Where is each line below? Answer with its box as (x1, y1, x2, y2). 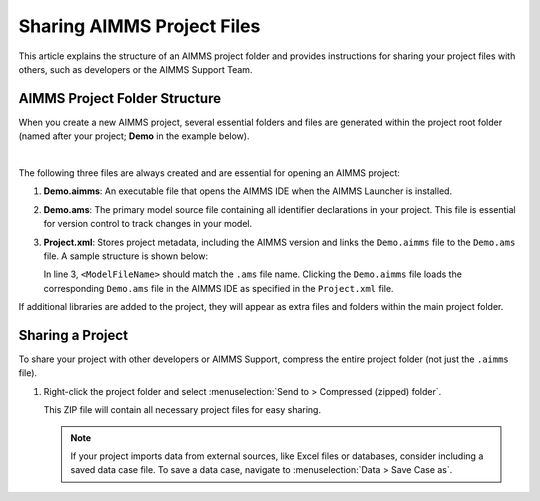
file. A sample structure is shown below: (43, 250, 209, 262)
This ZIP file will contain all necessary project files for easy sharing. (43, 404, 322, 416)
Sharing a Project (18, 326, 129, 344)
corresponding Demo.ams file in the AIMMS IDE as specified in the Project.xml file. (43, 282, 394, 294)
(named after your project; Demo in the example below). (18, 130, 250, 142)
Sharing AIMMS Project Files (18, 15, 261, 37)
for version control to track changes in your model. (43, 218, 253, 230)
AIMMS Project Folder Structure (18, 90, 222, 107)
